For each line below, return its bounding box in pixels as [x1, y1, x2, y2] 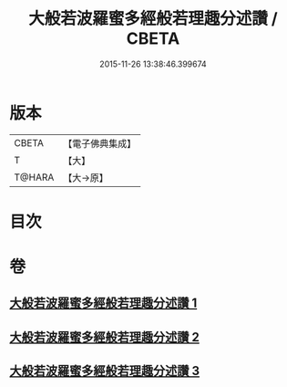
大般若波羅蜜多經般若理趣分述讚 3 [9, 363, 200, 379]
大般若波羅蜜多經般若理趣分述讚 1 [9, 296, 198, 311]
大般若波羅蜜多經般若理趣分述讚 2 [9, 329, 200, 345]
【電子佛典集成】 [63, 137, 137, 150]
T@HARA [14, 171, 55, 183]
